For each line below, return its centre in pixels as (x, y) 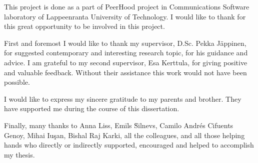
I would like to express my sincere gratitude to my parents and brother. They (123, 98)
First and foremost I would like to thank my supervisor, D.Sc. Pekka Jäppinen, (125, 43)
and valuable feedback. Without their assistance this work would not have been (125, 72)
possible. (17, 82)
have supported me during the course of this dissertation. (92, 108)
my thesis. (19, 154)
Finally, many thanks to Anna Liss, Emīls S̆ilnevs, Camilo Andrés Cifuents (119, 125)
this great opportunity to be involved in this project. (84, 26)
